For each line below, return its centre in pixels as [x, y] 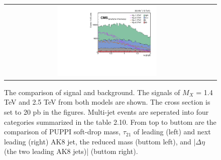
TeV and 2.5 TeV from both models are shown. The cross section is [107, 102]
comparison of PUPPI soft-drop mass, [62, 132]
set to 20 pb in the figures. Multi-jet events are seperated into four [106, 111]
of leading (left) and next [172, 132]
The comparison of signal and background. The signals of [92, 92]
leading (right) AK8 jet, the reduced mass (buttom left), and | [100, 141]
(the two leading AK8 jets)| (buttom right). [71, 151]
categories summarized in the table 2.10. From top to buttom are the [110, 122]
